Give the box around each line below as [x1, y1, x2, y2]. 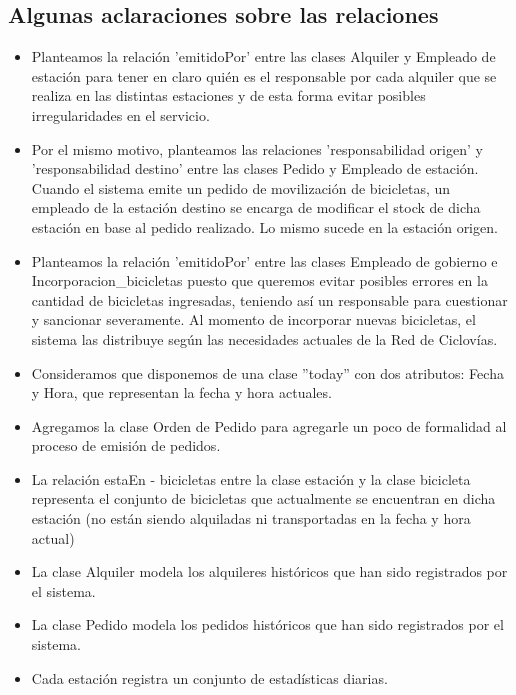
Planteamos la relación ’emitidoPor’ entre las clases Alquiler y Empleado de [31, 46, 496, 67]
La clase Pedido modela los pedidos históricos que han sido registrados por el [31, 614, 504, 635]
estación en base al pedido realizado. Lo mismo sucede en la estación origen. [31, 216, 498, 237]
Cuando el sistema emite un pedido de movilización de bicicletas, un [31, 177, 451, 198]
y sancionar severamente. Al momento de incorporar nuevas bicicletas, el [31, 309, 476, 330]
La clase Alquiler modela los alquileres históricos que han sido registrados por [31, 561, 508, 582]
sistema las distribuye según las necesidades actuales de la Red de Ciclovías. [31, 328, 498, 349]
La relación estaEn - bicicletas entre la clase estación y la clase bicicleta [31, 468, 471, 489]
